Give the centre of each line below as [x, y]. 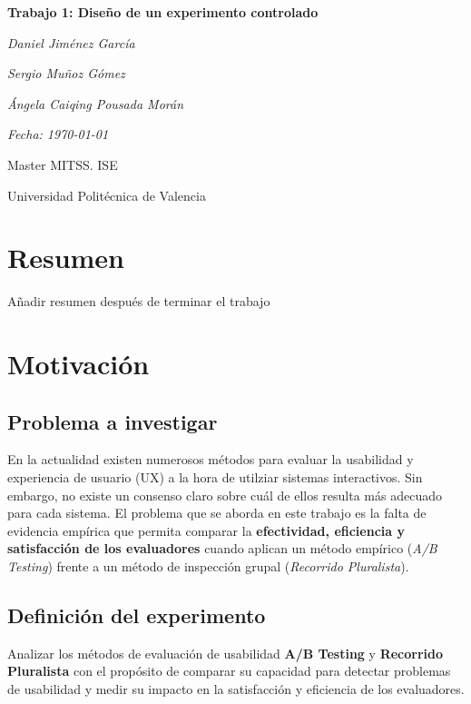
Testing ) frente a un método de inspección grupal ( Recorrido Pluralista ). [208, 566]
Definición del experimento [137, 615]
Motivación [78, 364]
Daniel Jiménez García [71, 42]
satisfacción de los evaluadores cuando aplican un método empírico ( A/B [222, 548]
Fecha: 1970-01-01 [58, 134]
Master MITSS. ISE [63, 164]
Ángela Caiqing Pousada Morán [96, 103]
